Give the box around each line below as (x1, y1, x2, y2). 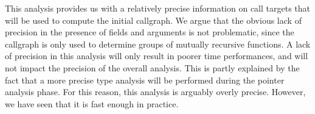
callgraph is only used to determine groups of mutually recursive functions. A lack (5, 37, 311, 50)
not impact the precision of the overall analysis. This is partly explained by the (5, 61, 300, 74)
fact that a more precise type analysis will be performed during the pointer (5, 73, 285, 86)
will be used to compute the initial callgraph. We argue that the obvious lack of (5, 13, 302, 26)
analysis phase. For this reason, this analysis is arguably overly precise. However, (5, 85, 306, 98)
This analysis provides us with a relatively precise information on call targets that (5, 2, 311, 14)
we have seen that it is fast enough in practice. (5, 97, 179, 110)
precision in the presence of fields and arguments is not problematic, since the (5, 26, 294, 38)
